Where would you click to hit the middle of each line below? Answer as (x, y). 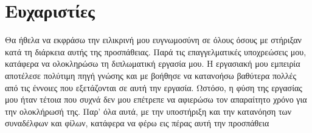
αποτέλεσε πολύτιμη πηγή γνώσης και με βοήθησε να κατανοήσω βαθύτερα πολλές (151, 75)
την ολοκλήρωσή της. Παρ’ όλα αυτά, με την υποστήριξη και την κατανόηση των (148, 111)
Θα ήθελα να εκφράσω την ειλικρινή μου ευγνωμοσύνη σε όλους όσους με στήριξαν (153, 40)
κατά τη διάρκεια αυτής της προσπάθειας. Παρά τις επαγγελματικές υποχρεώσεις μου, (156, 51)
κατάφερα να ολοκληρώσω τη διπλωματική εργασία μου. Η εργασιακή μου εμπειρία (153, 63)
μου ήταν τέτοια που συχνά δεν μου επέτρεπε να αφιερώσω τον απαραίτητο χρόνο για (156, 99)
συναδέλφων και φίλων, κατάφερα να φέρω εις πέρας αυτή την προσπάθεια (137, 123)
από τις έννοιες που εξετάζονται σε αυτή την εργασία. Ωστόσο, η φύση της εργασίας (154, 87)
